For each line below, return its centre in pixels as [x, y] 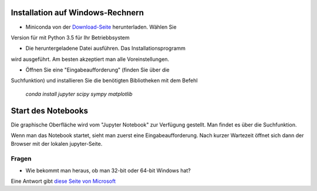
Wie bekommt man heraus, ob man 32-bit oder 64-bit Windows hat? [108, 170]
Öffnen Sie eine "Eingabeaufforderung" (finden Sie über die [97, 70]
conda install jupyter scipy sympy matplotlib [79, 94]
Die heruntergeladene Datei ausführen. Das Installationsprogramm [106, 48]
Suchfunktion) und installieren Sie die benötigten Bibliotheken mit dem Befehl [104, 81]
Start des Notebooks [49, 110]
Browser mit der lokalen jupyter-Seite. [57, 144]
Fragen [21, 159]
